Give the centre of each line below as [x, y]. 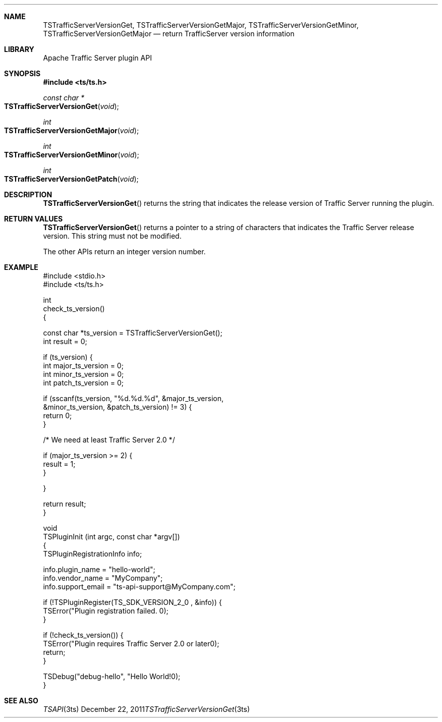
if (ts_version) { [68, 357]
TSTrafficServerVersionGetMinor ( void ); [72, 155]
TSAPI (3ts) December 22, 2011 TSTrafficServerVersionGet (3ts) [147, 709]
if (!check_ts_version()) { [83, 635]
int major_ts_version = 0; [83, 366]
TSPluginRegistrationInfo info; [93, 554]
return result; [65, 504]
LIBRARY [19, 49]
